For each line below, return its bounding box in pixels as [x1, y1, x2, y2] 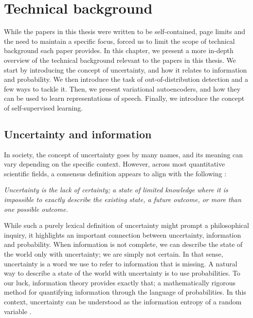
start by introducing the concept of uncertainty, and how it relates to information [4, 64, 247, 75]
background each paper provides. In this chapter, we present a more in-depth [4, 45, 234, 56]
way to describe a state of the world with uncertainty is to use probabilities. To [4, 268, 240, 278]
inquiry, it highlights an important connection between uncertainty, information [4, 229, 241, 240]
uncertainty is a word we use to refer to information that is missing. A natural [4, 258, 237, 268]
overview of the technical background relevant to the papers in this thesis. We [4, 55, 236, 65]
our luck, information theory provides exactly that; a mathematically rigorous [4, 277, 236, 287]
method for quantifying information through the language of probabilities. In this [4, 287, 246, 297]
